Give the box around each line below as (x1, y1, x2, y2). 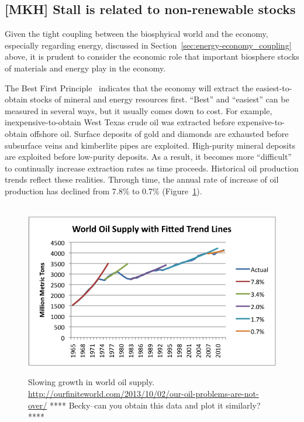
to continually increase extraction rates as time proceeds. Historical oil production (5, 162, 299, 174)
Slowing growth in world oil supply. (28, 376, 155, 388)
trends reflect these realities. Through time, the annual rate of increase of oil (5, 173, 279, 186)
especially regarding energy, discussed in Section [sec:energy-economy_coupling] (5, 39, 292, 51)
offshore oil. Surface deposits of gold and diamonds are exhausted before (30, 127, 289, 139)
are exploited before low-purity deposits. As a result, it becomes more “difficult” (5, 150, 292, 163)
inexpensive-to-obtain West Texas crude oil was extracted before (5, 116, 235, 128)
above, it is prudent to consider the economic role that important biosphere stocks (5, 50, 299, 63)
